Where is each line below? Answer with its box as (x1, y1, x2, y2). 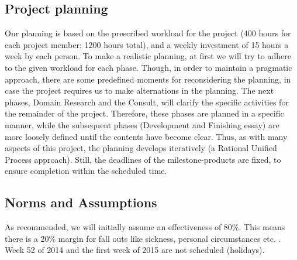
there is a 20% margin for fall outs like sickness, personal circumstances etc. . (5, 232, 281, 244)
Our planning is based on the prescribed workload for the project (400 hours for (5, 27, 291, 39)
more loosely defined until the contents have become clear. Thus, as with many (5, 130, 288, 142)
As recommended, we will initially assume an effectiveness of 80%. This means (5, 221, 285, 233)
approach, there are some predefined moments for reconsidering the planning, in (5, 73, 291, 85)
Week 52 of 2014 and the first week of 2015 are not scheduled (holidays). (5, 244, 265, 256)
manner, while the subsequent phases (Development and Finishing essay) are (5, 118, 279, 131)
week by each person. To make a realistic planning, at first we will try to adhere (5, 50, 291, 62)
